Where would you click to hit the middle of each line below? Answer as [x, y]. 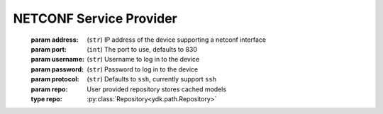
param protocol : [55, 79]
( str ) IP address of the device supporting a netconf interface [176, 40]
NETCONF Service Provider [95, 18]
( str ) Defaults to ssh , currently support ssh [151, 79]
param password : [57, 69]
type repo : [47, 98]
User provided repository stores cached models [157, 89]
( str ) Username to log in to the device [143, 59]
